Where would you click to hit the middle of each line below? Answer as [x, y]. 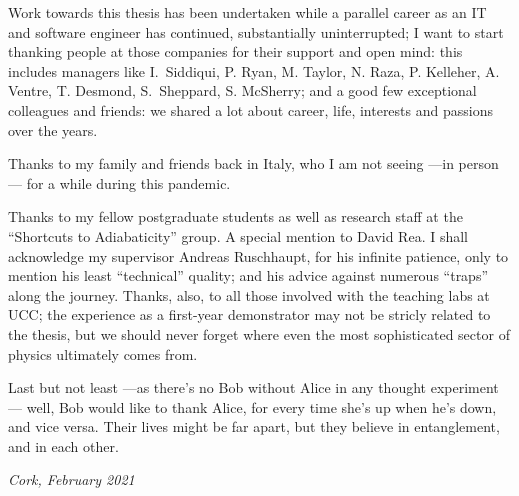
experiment [464, 387]
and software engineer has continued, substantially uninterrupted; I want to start [256, 31]
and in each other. [63, 445]
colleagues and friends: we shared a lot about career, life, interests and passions [250, 109]
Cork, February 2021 [71, 479]
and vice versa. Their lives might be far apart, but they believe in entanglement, [254, 426]
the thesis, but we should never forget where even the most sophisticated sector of [259, 333]
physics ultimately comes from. [103, 353]
